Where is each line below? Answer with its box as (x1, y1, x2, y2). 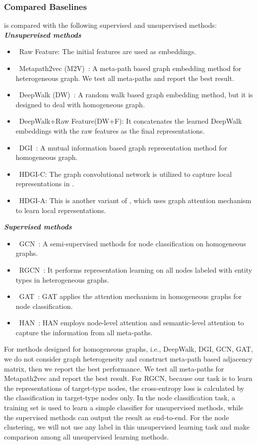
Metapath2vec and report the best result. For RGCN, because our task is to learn (4, 373, 253, 383)
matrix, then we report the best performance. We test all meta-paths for (4, 363, 224, 373)
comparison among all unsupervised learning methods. (4, 431, 169, 442)
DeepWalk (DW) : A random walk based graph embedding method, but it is (19, 89, 253, 100)
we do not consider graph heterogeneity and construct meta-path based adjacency (4, 354, 253, 364)
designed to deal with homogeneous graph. (15, 99, 145, 109)
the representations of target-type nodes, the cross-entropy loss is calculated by (4, 382, 245, 393)
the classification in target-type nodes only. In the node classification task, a (4, 392, 236, 403)
